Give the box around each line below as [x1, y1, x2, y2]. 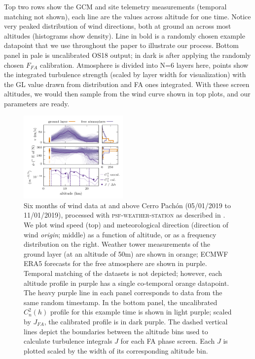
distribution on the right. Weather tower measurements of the [24, 239, 211, 249]
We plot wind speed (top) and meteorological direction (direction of [24, 220, 228, 230]
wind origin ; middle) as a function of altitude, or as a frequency [24, 229, 217, 239]
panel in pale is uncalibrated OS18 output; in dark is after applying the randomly [4, 49, 251, 60]
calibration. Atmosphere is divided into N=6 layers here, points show [39, 59, 249, 70]
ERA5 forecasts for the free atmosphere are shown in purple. [24, 258, 207, 269]
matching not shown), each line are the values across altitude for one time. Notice [4, 11, 251, 21]
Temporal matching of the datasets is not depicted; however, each [24, 268, 222, 278]
